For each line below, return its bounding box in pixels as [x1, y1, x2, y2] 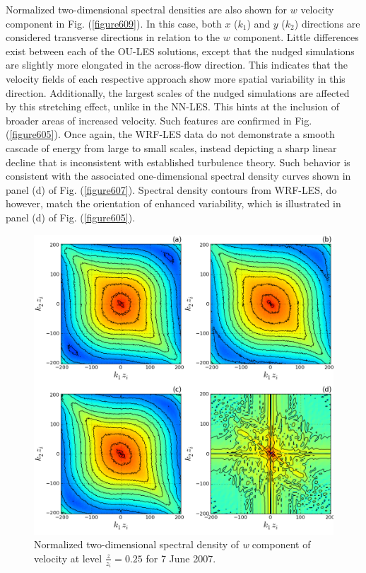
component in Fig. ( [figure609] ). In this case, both [6, 16, 222, 30]
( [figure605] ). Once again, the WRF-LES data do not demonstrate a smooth [6, 127, 335, 141]
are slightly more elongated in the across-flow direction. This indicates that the [6, 57, 348, 72]
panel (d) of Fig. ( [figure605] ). [6, 209, 136, 224]
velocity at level [34, 550, 102, 565]
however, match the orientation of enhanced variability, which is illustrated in [6, 196, 341, 211]
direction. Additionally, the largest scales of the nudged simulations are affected [6, 85, 350, 100]
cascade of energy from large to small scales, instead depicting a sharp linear [6, 140, 337, 155]
